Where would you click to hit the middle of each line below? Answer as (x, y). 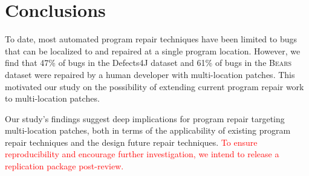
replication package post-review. (64, 166)
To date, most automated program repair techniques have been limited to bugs (151, 39)
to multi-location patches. (52, 98)
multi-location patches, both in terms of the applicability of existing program (148, 130)
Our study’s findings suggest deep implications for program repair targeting (145, 118)
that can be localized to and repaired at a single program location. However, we (153, 51)
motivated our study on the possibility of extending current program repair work (154, 86)
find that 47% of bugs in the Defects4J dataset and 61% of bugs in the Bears (148, 63)
